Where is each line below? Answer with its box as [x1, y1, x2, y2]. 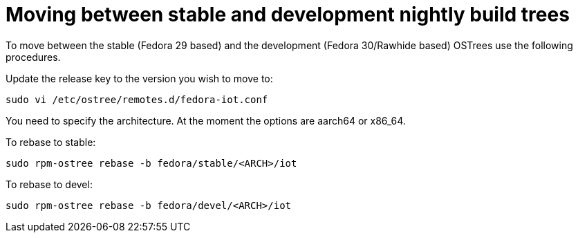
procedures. [6, 51, 61, 63]
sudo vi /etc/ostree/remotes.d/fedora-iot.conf [6, 93, 268, 105]
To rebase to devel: [6, 178, 93, 190]
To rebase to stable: [6, 136, 96, 148]
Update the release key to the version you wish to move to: [6, 72, 273, 84]
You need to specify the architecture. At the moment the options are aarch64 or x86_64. [6, 114, 406, 127]
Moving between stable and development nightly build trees [6, 3, 570, 26]
